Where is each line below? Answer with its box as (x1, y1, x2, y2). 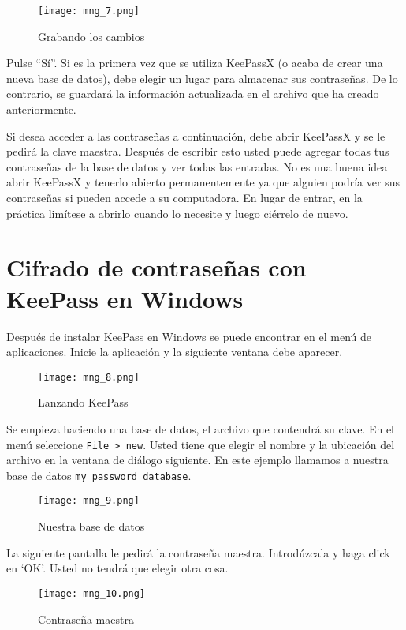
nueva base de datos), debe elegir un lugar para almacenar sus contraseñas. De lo (6, 69, 398, 86)
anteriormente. (6, 101, 76, 118)
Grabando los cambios (38, 28, 145, 44)
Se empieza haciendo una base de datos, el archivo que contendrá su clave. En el (6, 420, 395, 437)
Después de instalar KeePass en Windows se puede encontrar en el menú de (6, 328, 371, 344)
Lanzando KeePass (38, 394, 129, 411)
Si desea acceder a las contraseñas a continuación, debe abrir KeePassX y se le (6, 127, 386, 144)
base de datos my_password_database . (6, 467, 192, 483)
